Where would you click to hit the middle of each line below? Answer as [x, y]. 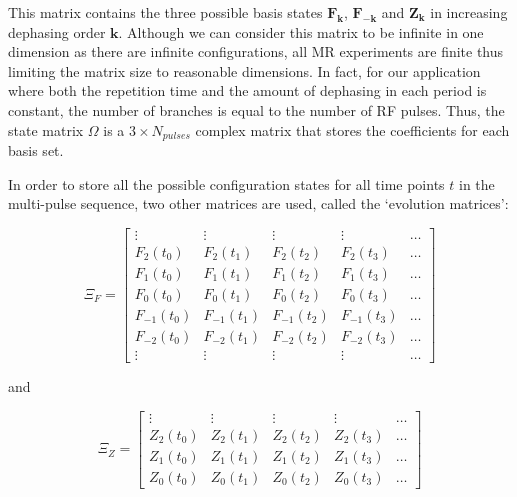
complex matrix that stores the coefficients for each [352, 129]
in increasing [469, 12]
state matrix [46, 129]
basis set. [36, 150]
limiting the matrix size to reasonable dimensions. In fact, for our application [244, 70]
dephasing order [57, 31]
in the [476, 183]
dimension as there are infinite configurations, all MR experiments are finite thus [256, 51]
